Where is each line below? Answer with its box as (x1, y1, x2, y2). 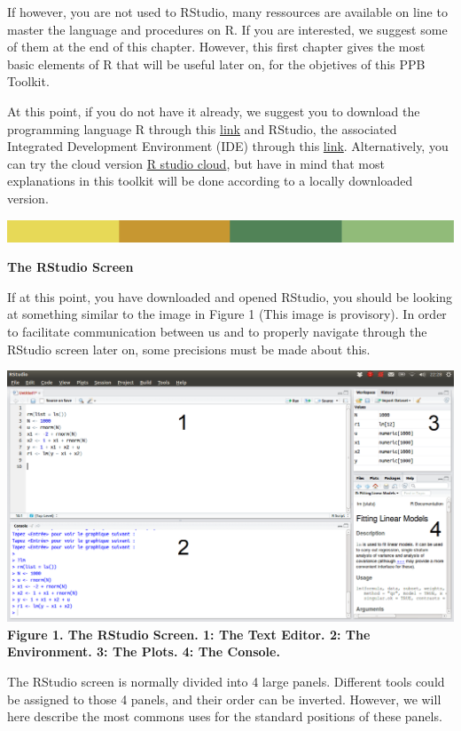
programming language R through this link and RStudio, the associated (7, 119, 397, 138)
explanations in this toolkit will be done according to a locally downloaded (7, 171, 413, 190)
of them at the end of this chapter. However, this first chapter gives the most (7, 37, 426, 56)
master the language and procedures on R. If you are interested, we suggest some (7, 20, 448, 38)
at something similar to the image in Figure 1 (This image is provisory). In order (7, 305, 447, 323)
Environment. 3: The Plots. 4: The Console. (7, 642, 280, 661)
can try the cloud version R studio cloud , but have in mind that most (7, 154, 385, 172)
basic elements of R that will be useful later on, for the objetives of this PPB (7, 54, 426, 73)
